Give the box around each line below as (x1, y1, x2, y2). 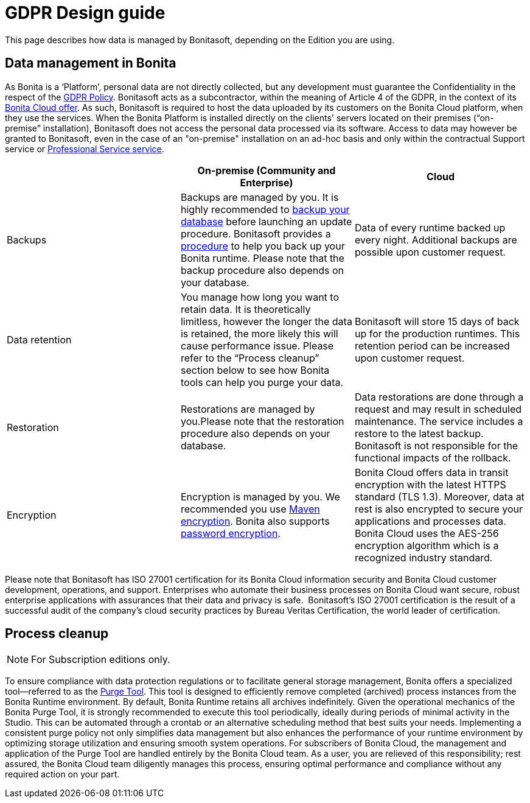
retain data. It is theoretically (180, 303, 311, 315)
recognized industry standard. (354, 551, 493, 564)
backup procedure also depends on (180, 264, 344, 276)
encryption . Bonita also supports (180, 514, 330, 527)
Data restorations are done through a (354, 390, 524, 403)
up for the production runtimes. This (354, 327, 520, 340)
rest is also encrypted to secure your (354, 502, 523, 515)
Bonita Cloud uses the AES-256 (354, 527, 499, 539)
